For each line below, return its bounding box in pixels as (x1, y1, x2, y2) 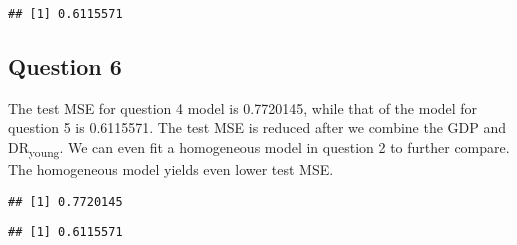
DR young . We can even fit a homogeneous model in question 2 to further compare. (8, 137, 510, 160)
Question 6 (8, 51, 122, 82)
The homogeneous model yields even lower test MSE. (8, 159, 334, 180)
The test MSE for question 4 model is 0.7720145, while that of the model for (8, 97, 478, 118)
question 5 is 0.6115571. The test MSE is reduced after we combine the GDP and (8, 117, 507, 138)
